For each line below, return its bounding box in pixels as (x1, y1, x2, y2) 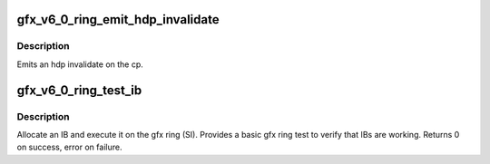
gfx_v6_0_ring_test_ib (16, 82, 142, 98)
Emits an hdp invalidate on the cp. (16, 59, 144, 70)
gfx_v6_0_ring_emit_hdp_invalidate (16, 12, 220, 27)
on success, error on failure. (16, 141, 122, 153)
